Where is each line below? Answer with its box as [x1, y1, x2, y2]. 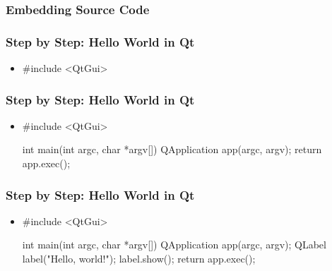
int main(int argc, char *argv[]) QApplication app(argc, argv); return [22, 142, 322, 157]
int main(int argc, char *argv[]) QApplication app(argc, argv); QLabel [22, 237, 326, 252]
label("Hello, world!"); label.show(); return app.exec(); [22, 251, 256, 266]
